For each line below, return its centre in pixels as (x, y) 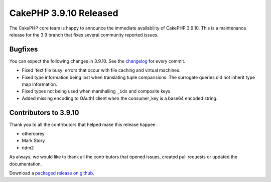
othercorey (33, 134)
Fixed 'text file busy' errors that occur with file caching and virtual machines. (101, 70)
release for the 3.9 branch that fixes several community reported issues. (84, 34)
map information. (39, 84)
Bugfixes (24, 49)
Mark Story (33, 140)
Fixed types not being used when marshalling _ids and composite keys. (97, 91)
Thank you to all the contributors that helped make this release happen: (83, 124)
